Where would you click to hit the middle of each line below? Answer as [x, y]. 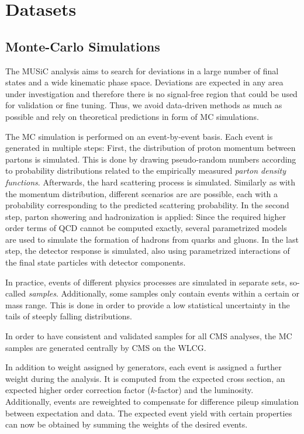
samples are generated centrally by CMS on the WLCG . [106, 347]
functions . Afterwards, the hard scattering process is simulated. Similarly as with [151, 182]
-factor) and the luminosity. [204, 390]
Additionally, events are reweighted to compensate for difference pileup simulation [152, 402]
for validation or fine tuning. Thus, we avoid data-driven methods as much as [144, 105]
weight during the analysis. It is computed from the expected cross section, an [145, 378]
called [15, 293]
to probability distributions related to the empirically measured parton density [146, 170]
